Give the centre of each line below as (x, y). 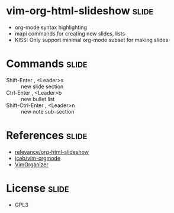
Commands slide (47, 64)
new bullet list (38, 99)
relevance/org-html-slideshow (51, 151)
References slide (47, 136)
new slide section (42, 86)
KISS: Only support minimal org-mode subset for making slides (91, 40)
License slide (38, 188)
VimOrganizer (31, 164)
